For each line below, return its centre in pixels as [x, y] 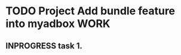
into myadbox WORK [58, 24]
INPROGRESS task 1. [44, 46]
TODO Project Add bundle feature [90, 11]
